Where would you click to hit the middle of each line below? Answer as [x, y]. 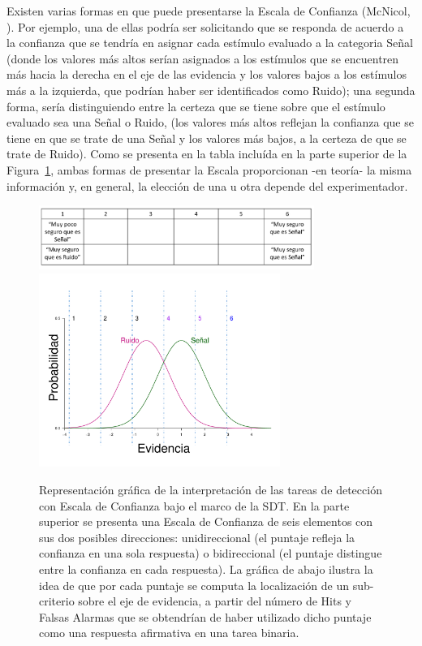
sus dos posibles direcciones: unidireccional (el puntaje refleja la [197, 537]
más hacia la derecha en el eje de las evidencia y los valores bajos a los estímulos [207, 74]
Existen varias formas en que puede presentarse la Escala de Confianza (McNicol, [209, 11]
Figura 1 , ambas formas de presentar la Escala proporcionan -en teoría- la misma [209, 169]
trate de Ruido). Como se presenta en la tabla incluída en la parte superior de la [207, 154]
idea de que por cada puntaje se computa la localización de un [194, 585]
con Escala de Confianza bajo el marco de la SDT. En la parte [194, 505]
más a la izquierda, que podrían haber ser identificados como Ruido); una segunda [211, 90]
